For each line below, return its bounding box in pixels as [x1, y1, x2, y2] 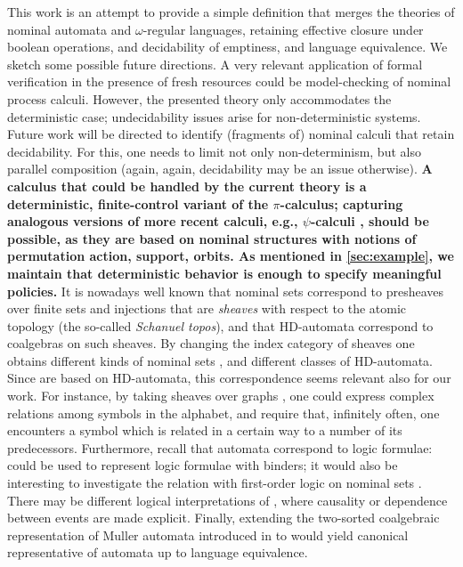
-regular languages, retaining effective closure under [142, 20, 424, 38]
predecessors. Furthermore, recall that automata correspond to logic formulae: [7, 438, 433, 457]
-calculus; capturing [280, 194, 403, 213]
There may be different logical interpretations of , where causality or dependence [7, 490, 448, 509]
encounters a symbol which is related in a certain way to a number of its [7, 421, 402, 440]
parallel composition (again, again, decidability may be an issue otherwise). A [7, 159, 433, 178]
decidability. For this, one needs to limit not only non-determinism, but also [7, 142, 421, 160]
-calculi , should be [310, 212, 429, 231]
